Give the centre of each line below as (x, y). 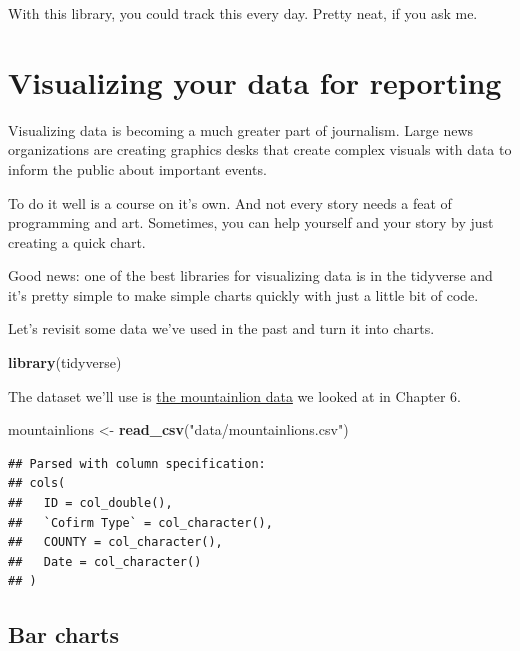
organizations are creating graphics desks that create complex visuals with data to (260, 149)
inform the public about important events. (137, 168)
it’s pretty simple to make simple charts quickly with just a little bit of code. (243, 294)
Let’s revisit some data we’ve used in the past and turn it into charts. (221, 328)
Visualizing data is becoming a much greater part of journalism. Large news (241, 129)
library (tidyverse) (65, 362)
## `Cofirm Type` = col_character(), (140, 522)
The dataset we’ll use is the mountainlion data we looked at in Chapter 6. (234, 395)
